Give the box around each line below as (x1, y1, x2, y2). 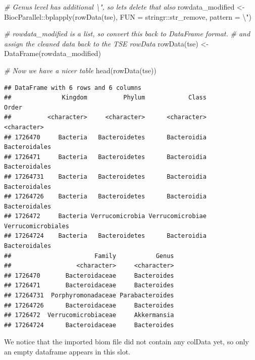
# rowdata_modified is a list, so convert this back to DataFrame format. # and (4, 28, 250, 39)
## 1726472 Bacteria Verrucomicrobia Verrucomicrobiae (4, 213, 207, 220)
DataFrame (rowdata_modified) (4, 48, 101, 59)
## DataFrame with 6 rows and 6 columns (4, 84, 142, 91)
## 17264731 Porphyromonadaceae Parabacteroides (4, 292, 174, 299)
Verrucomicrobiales (4, 222, 69, 230)
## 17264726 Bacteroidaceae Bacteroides (4, 301, 174, 309)
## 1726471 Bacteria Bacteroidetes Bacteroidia (4, 153, 207, 161)
